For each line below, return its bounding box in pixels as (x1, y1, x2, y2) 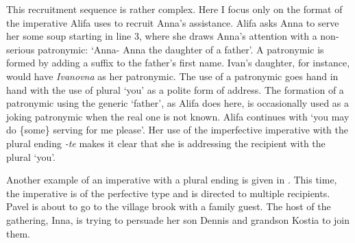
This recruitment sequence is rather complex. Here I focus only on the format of (6, 2, 343, 16)
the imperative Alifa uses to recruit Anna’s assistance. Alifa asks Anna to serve (6, 15, 339, 29)
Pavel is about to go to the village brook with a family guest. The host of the (6, 199, 331, 214)
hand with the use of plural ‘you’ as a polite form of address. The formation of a (6, 82, 344, 97)
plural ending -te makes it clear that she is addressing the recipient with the (6, 136, 326, 150)
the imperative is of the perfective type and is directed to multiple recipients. (6, 186, 330, 200)
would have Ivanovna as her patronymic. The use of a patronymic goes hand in (6, 68, 339, 83)
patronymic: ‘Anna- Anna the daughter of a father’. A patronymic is (38, 42, 324, 56)
